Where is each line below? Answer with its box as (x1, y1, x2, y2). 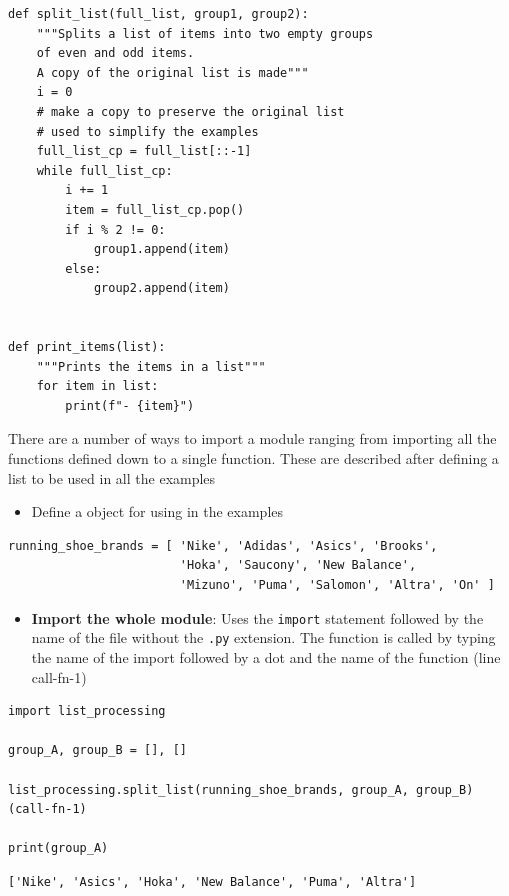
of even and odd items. (36, 46, 195, 61)
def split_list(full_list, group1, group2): (8, 7, 309, 21)
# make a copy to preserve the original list (36, 104, 345, 119)
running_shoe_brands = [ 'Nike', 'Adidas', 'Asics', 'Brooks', (8, 538, 438, 553)
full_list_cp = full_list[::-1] (36, 144, 252, 159)
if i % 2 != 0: (65, 222, 166, 237)
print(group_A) (8, 841, 109, 856)
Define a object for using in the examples (31, 501, 284, 522)
